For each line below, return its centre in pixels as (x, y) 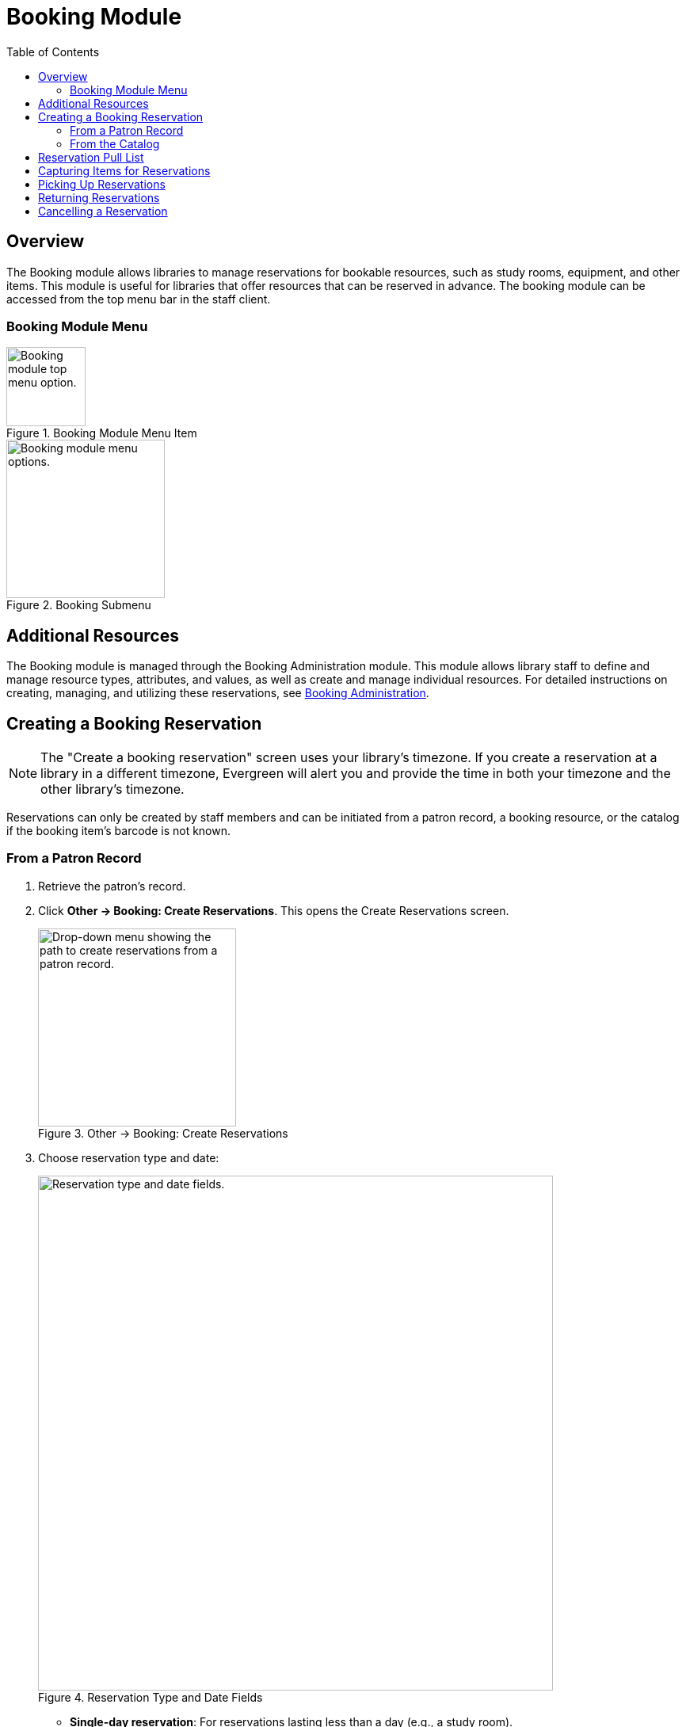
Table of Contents (53, 51)
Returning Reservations (99, 197)
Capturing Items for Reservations (124, 170)
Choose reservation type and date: (129, 1157)
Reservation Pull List (91, 157)
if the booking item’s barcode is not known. (119, 831)
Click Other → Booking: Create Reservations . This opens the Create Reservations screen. (274, 910)
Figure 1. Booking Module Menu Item (102, 433)
